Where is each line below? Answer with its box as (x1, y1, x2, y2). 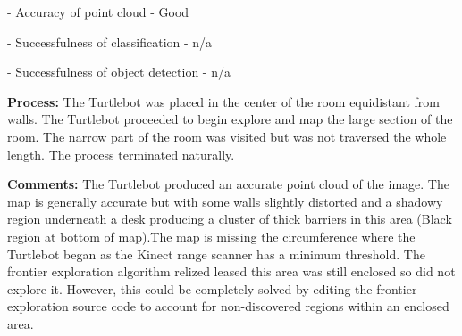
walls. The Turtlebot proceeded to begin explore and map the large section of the (7, 110, 453, 128)
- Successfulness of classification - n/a (7, 32, 213, 51)
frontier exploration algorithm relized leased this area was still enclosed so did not (7, 262, 456, 281)
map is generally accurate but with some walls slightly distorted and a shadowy (7, 192, 443, 210)
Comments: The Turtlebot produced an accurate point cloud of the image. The (7, 175, 449, 193)
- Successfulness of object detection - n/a (7, 62, 231, 81)
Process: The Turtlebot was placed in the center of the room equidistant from (7, 92, 440, 111)
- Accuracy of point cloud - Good (7, 3, 189, 20)
